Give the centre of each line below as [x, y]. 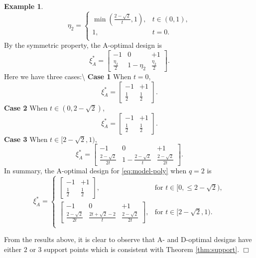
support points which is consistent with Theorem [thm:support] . [142, 249]
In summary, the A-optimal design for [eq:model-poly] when [95, 170]
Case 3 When [26, 139]
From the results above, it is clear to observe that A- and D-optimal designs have [128, 239]
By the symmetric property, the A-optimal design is [83, 45]
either [13, 249]
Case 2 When [26, 107]
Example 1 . [24, 6]
